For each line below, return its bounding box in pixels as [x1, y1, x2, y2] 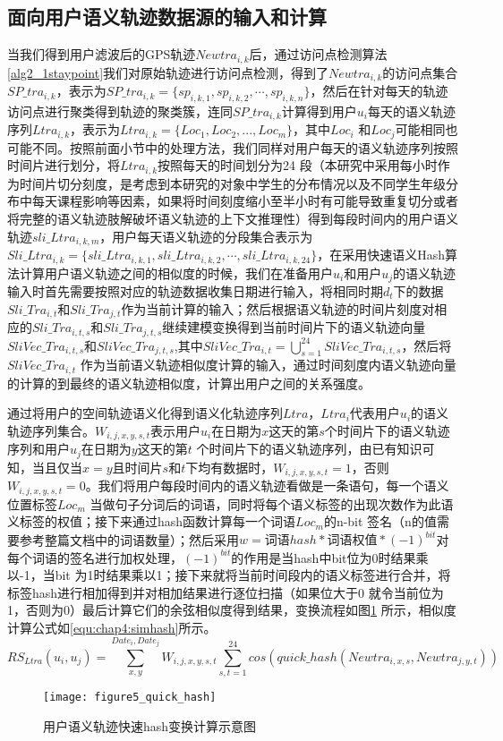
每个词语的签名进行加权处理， [7, 548, 183, 566]
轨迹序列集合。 [7, 421, 95, 439]
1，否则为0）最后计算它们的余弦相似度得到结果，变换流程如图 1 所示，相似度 [7, 600, 456, 619]
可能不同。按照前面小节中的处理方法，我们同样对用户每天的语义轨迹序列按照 [7, 138, 458, 157]
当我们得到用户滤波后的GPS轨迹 [7, 45, 196, 64]
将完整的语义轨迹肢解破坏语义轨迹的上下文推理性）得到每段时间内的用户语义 [7, 209, 458, 228]
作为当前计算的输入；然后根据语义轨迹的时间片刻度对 [121, 299, 435, 318]
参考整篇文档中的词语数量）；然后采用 [19, 530, 239, 549]
